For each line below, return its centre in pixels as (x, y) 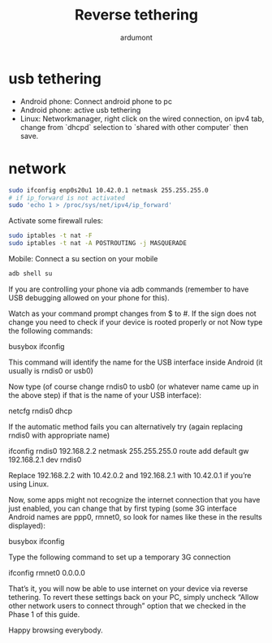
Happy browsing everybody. (56, 630)
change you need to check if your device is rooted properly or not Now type (136, 321)
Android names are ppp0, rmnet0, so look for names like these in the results (135, 516)
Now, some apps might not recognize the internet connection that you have (134, 499)
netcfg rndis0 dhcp (41, 411)
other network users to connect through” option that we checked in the (127, 606)
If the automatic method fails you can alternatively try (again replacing (126, 426)
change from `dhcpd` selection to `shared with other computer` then (134, 127)
